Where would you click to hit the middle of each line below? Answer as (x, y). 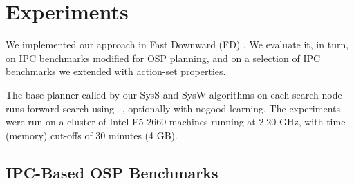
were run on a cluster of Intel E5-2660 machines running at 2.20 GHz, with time (176, 122)
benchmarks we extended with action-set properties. (116, 71)
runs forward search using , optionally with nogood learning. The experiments (173, 108)
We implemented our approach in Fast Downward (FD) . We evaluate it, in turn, (177, 44)
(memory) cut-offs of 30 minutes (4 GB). (92, 135)
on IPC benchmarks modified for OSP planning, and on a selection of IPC (163, 58)
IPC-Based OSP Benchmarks (112, 172)
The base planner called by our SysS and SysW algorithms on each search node (174, 94)
